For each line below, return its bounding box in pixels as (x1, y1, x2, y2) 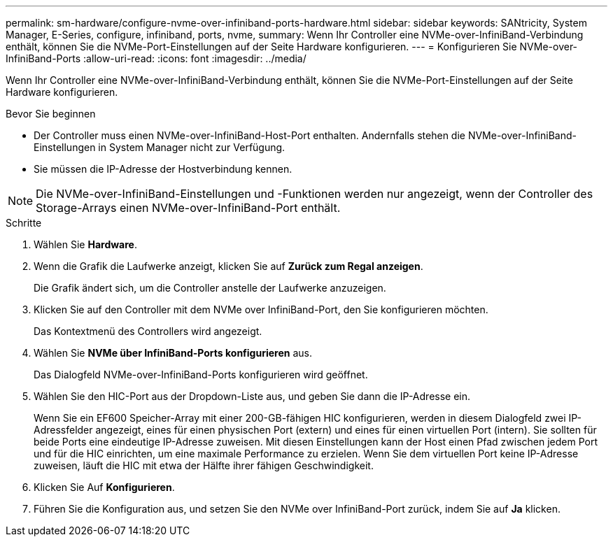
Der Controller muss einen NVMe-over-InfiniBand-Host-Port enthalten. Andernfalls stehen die (34, 129, 465, 141)
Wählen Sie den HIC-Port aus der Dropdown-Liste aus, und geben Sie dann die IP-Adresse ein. (34, 390, 471, 402)
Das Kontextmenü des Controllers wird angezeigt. (34, 325, 262, 337)
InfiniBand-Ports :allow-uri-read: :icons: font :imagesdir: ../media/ (6, 52, 306, 64)
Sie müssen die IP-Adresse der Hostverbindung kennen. (34, 163, 293, 175)
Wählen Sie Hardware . (34, 238, 137, 250)
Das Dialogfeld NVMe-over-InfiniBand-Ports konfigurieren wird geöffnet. (34, 369, 368, 380)
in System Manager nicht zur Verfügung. (98, 141, 286, 153)
